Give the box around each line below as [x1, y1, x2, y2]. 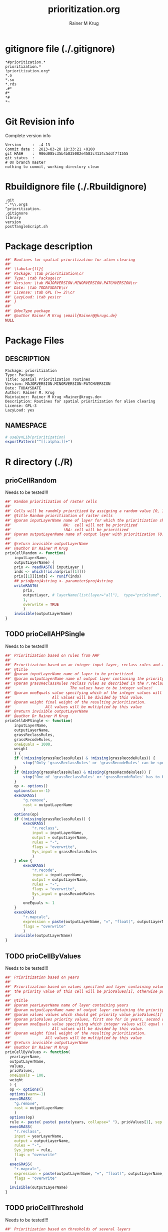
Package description [5, 240, 93, 252]
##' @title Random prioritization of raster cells [5, 513, 113, 518]
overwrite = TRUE [23, 602, 59, 607]
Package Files [5, 335, 64, 346]
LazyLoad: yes [5, 407, 35, 413]
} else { [14, 858, 32, 864]
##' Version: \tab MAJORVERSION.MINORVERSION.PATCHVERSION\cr [5, 280, 137, 285]
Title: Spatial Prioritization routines [5, 377, 91, 382]
